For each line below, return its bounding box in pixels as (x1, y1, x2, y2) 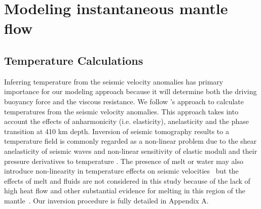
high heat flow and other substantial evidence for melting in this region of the (4, 185, 245, 196)
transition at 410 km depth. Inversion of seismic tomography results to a (4, 126, 229, 136)
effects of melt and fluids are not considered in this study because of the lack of (4, 175, 250, 186)
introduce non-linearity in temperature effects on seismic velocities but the (4, 165, 239, 176)
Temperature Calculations (4, 52, 143, 68)
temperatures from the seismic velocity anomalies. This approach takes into (4, 106, 239, 116)
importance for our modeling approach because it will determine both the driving (4, 86, 257, 97)
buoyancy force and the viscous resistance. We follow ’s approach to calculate (4, 96, 244, 106)
